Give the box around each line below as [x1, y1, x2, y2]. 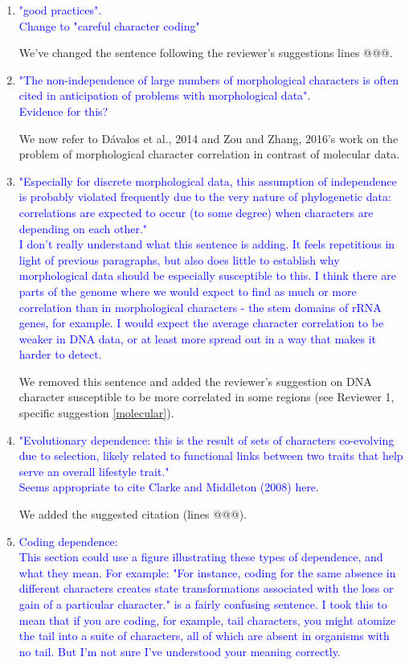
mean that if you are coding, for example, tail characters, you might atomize [18, 611, 396, 628]
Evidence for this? [18, 102, 108, 119]
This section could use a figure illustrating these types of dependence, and [18, 548, 383, 565]
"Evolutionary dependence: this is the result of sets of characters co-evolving [18, 431, 395, 448]
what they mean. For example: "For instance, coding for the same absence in [18, 564, 396, 581]
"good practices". [18, 2, 102, 18]
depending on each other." [18, 220, 148, 236]
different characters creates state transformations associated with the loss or [18, 580, 394, 597]
